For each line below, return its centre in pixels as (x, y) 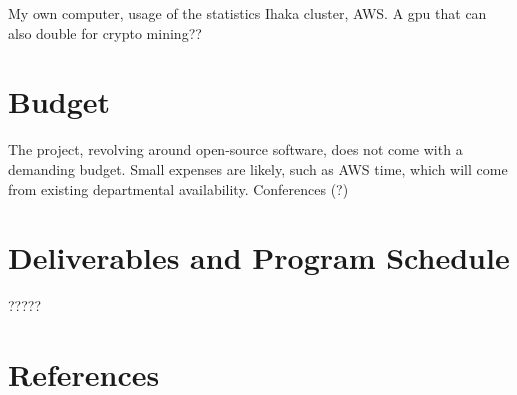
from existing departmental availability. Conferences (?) (178, 188)
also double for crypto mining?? (105, 32)
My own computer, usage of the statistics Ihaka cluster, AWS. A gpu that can (247, 13)
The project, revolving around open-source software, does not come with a (235, 149)
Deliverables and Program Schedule (259, 257)
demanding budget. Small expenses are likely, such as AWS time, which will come (258, 168)
